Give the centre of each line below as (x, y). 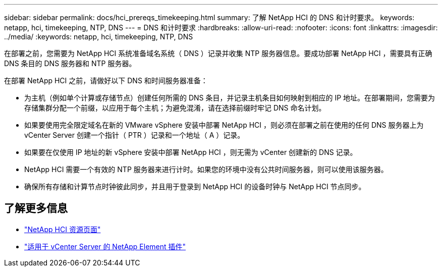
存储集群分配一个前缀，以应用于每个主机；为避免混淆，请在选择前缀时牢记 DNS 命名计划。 (175, 108)
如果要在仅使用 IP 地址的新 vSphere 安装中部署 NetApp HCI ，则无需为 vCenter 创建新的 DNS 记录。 (191, 152)
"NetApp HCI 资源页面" (63, 229)
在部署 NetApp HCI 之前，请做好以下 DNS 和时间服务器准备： (106, 80)
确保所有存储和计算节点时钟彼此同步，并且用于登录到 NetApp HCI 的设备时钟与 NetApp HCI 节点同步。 (195, 186)
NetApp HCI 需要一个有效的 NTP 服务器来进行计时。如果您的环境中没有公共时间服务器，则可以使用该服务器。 (206, 169)
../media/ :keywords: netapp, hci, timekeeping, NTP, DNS (99, 37)
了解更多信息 (36, 208)
